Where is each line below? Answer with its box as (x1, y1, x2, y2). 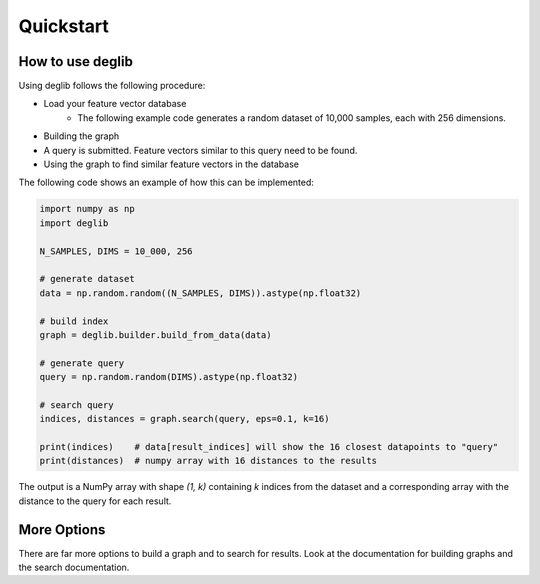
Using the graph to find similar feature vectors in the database (43, 158, 300, 170)
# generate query (39, 357, 125, 369)
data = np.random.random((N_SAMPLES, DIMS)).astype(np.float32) (39, 287, 362, 299)
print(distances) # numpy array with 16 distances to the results (39, 455, 378, 467)
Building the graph (43, 130, 120, 142)
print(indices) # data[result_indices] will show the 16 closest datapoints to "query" (39, 441, 499, 453)
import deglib (39, 217, 109, 229)
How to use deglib (18, 53, 134, 70)
